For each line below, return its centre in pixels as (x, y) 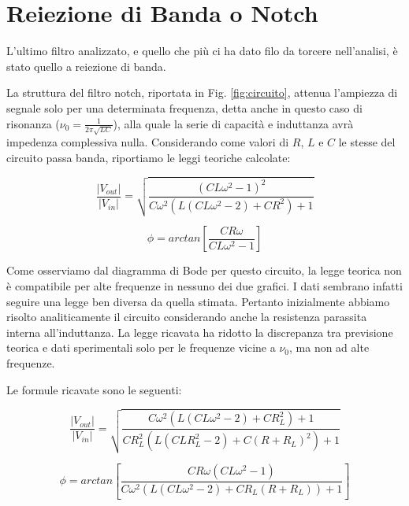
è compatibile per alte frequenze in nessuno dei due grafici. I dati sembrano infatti (204, 286)
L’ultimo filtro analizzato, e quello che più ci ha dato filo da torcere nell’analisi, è (202, 51)
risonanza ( (33, 123)
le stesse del (367, 142)
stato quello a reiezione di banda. (86, 66)
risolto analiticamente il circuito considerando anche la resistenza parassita (187, 317)
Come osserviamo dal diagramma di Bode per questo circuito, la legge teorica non (204, 270)
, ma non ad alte (329, 347)
